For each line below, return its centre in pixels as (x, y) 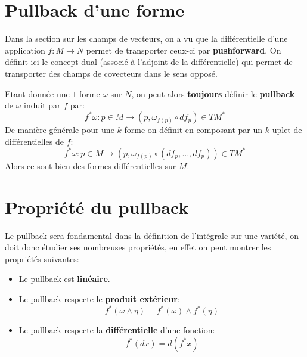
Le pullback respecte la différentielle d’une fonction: (117, 330)
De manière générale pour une (60, 130)
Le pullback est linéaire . (64, 279)
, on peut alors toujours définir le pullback (213, 93)
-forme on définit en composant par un (192, 130)
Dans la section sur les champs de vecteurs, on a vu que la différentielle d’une (146, 38)
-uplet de (286, 130)
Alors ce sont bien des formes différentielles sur (91, 165)
